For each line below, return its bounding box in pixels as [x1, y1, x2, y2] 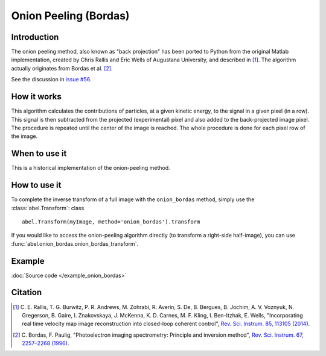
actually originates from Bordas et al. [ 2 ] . [11, 64, 113, 72]
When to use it [11, 148, 67, 159]
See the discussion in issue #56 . [11, 76, 92, 83]
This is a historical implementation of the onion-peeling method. [11, 164, 170, 172]
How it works [11, 92, 62, 102]
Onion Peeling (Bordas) [11, 9, 130, 22]
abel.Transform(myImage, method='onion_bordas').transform [22, 218, 200, 225]
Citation [11, 287, 42, 298]
